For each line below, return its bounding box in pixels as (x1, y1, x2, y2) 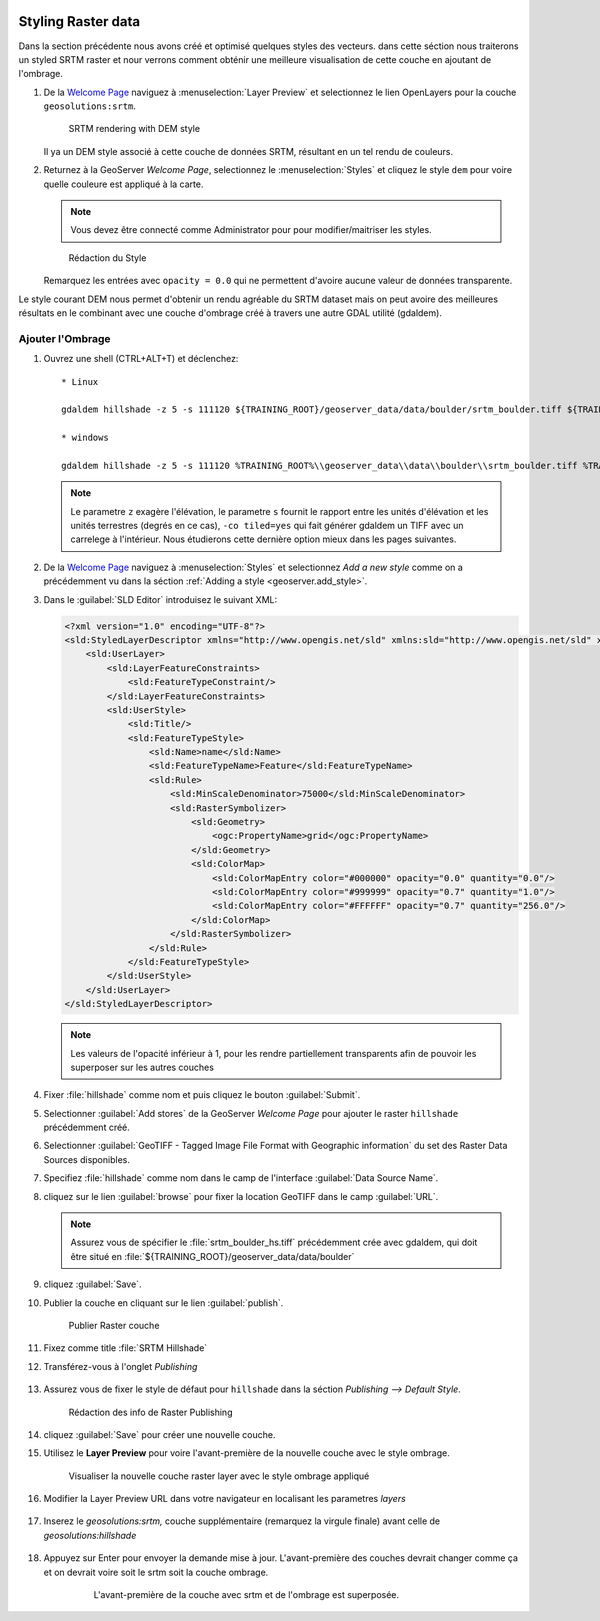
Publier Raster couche (68, 1319, 160, 1331)
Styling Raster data (18, 13, 140, 30)
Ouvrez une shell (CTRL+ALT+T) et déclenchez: (43, 353, 239, 365)
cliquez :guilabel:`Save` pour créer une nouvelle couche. (43, 1428, 276, 1440)
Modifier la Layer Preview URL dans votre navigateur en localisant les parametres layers (43, 1493, 407, 1505)
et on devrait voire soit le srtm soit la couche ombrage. (43, 1566, 269, 1578)
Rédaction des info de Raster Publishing (68, 1406, 233, 1418)
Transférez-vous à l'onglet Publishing (43, 1360, 198, 1372)
